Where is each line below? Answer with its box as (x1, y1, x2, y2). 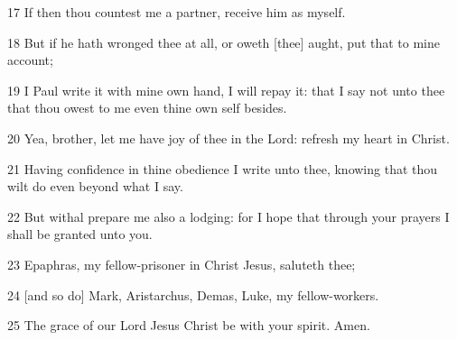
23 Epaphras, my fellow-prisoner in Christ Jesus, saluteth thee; (7, 254, 356, 273)
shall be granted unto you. (7, 225, 153, 244)
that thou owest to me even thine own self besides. (7, 98, 287, 117)
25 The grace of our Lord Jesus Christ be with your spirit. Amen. (7, 316, 370, 335)
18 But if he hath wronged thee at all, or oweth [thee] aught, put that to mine (7, 32, 440, 51)
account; (7, 51, 53, 69)
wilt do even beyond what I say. (7, 177, 183, 196)
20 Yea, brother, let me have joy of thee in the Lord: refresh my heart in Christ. (7, 128, 450, 147)
